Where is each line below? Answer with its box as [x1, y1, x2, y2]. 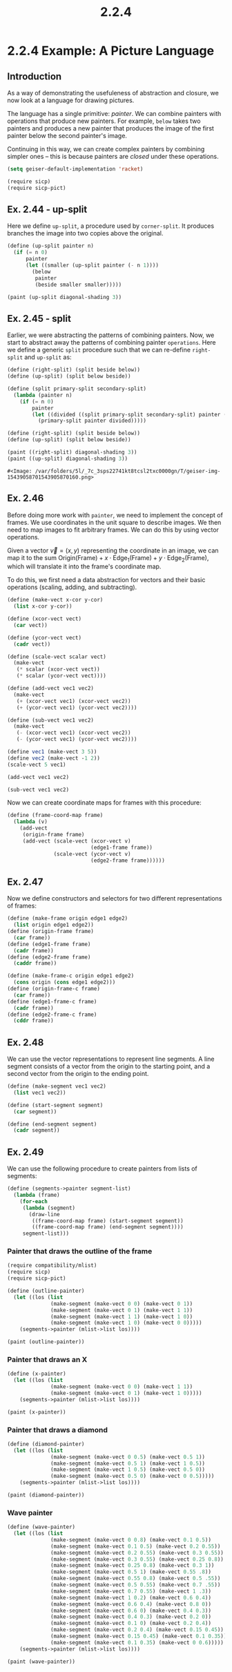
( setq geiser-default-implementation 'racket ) [7, 166, 144, 173]
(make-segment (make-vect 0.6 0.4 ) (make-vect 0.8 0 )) [50, 1600, 212, 1608]
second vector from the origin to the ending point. [7, 1070, 149, 1078]
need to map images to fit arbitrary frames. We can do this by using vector [7, 526, 220, 534]
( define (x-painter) [7, 1370, 67, 1378]
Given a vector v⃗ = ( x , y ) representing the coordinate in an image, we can [7, 546, 219, 555]
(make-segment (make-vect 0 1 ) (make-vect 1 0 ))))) [50, 1390, 202, 1397]
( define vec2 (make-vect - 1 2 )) [7, 754, 100, 762]
